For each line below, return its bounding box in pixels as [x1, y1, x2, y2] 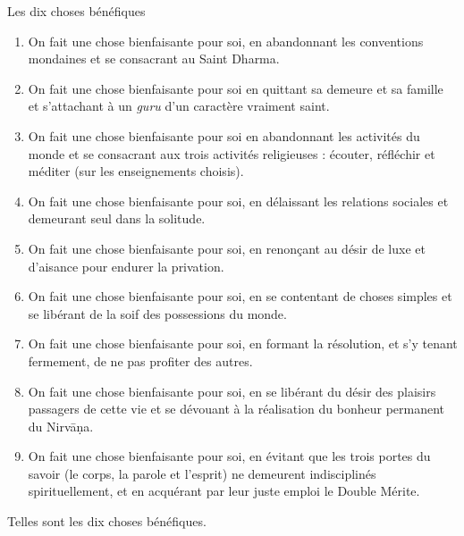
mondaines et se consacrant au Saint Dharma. [28, 49, 280, 68]
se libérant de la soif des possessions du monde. [28, 304, 287, 322]
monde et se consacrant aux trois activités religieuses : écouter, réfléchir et [28, 144, 435, 163]
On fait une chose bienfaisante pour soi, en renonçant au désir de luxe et [28, 239, 426, 257]
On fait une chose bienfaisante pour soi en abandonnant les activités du [28, 126, 420, 145]
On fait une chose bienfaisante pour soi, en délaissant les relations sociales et [28, 191, 449, 210]
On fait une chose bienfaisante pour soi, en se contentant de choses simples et [28, 287, 452, 306]
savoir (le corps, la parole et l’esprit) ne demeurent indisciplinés [28, 464, 376, 482]
